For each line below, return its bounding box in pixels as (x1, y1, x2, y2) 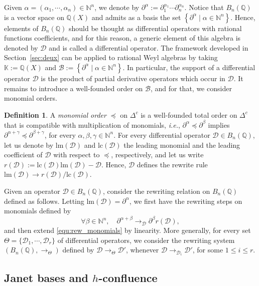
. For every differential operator (113, 129, 210, 140)
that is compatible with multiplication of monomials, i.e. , (4, 119, 180, 130)
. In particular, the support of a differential (122, 62, 255, 72)
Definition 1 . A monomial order (4, 109, 106, 120)
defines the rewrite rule (137, 159, 208, 169)
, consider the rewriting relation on (102, 185, 210, 196)
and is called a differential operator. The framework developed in (49, 42, 248, 53)
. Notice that (184, 2, 224, 12)
